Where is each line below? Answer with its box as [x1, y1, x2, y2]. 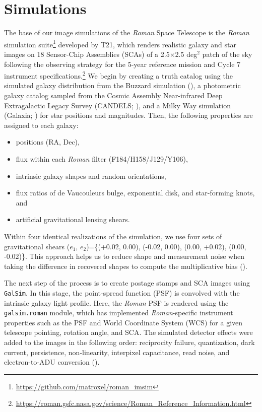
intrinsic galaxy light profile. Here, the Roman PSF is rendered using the [4, 297, 229, 308]
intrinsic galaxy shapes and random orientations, [16, 170, 166, 181]
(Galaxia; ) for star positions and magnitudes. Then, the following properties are [4, 110, 253, 120]
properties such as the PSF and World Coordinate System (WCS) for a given [4, 317, 243, 327]
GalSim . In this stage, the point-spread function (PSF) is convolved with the [4, 287, 240, 298]
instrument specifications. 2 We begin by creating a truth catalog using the [4, 69, 233, 81]
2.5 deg [175, 48, 198, 59]
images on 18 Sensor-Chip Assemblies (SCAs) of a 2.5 [4, 48, 170, 59]
